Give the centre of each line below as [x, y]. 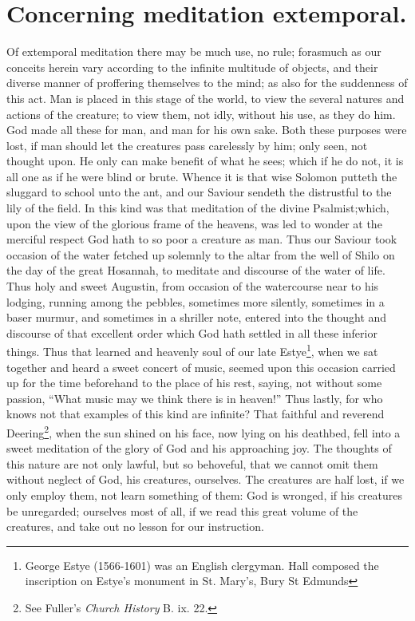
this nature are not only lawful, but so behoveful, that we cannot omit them [192, 463]
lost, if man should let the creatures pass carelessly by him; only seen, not [187, 145]
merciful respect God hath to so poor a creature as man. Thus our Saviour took [202, 239]
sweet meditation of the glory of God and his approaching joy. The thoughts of [199, 448]
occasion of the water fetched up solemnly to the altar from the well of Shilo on [201, 254]
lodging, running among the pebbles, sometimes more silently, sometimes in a [196, 301]
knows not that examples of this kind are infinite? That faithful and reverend [196, 414]
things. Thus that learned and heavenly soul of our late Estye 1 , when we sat [192, 350]
